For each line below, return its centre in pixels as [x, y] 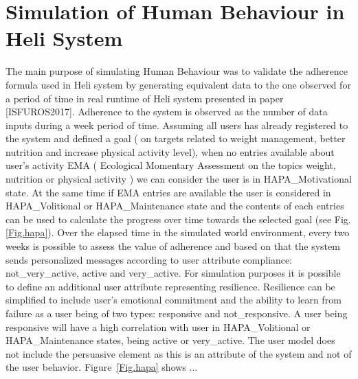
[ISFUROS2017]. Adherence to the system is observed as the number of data [167, 112]
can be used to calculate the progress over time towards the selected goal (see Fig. [178, 219]
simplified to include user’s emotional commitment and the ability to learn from [174, 300]
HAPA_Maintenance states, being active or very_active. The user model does [170, 340]
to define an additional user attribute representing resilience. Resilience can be [170, 286]
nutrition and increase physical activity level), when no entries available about [170, 151]
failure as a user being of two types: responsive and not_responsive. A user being [177, 313]
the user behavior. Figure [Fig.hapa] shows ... [102, 367]
